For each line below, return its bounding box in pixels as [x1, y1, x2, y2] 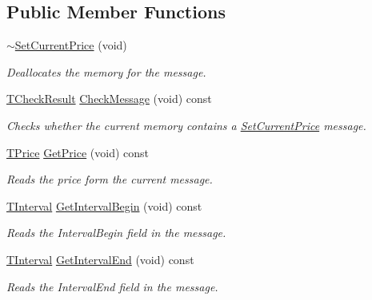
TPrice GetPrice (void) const [6, 144, 149, 160]
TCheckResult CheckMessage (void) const [6, 90, 212, 107]
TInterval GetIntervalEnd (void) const [6, 251, 194, 267]
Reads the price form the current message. [6, 171, 213, 187]
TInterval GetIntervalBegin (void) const [6, 197, 202, 214]
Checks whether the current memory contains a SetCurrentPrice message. [6, 116, 366, 133]
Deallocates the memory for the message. [6, 63, 206, 80]
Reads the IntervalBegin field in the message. [6, 224, 226, 241]
